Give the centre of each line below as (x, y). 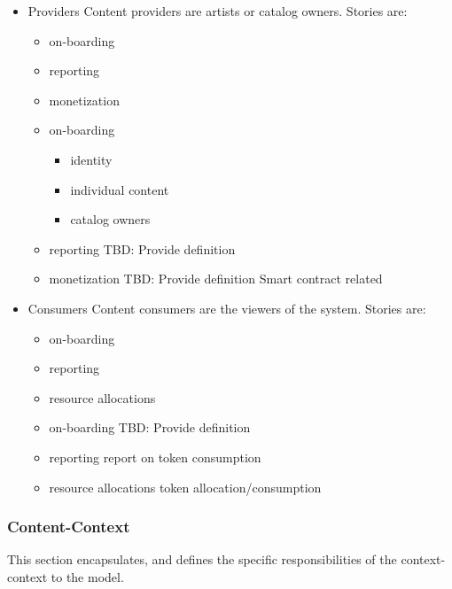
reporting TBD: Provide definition (142, 248)
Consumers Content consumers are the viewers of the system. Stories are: (227, 308)
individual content (120, 189)
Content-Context (69, 527)
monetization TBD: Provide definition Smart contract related (216, 279)
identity (91, 159)
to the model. (87, 576)
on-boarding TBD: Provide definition (150, 427)
